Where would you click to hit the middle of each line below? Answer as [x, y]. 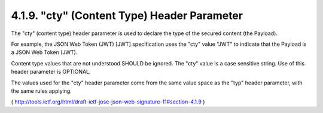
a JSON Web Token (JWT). [44, 52]
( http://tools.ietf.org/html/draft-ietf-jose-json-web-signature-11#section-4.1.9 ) [108, 102]
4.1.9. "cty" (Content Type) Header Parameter [127, 15]
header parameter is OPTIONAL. [51, 72]
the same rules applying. [41, 91]
